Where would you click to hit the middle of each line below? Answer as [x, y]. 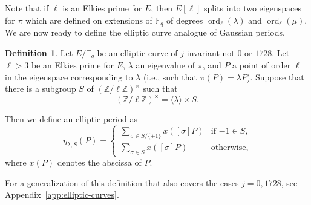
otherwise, [230, 148]
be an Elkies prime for [72, 65]
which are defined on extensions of [89, 20]
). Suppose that [275, 76]
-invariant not [209, 52]
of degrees [185, 20]
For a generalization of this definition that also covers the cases [122, 182]
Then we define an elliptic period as [71, 119]
